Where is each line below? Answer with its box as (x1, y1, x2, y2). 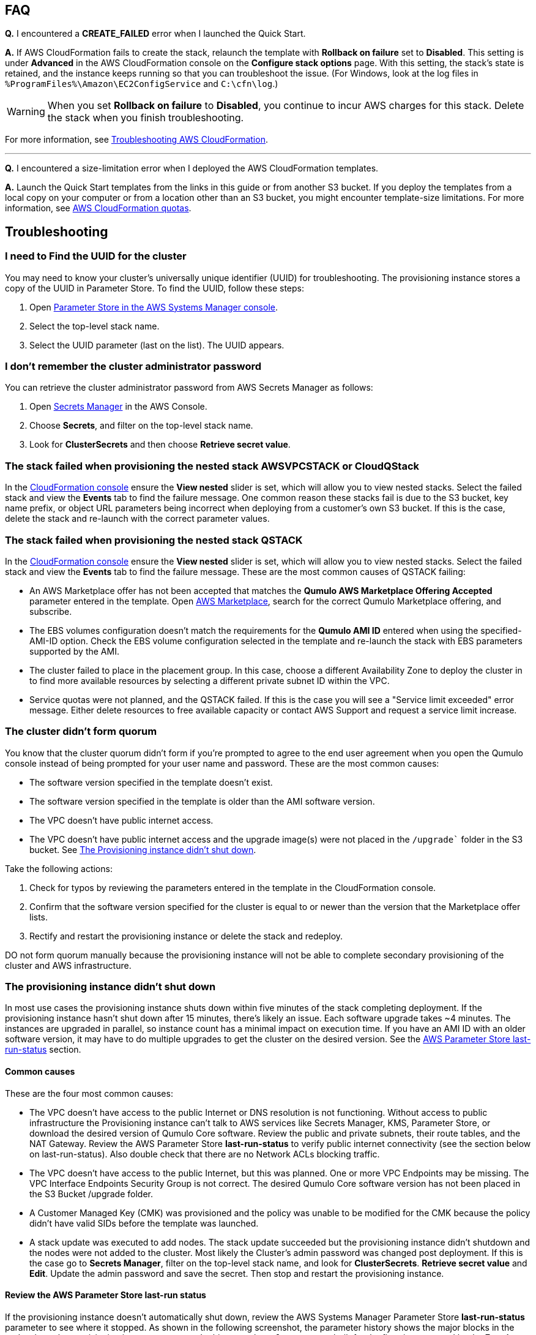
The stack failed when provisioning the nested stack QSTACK (5, 533, 303, 546)
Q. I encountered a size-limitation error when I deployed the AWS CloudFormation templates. (5, 163, 379, 174)
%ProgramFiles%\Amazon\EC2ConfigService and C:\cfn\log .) (5, 78, 278, 89)
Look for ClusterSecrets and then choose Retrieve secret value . (29, 439, 291, 450)
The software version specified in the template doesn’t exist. (29, 777, 273, 788)
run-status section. (5, 1044, 81, 1055)
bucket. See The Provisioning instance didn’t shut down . (29, 844, 256, 855)
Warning (7, 105, 45, 118)
